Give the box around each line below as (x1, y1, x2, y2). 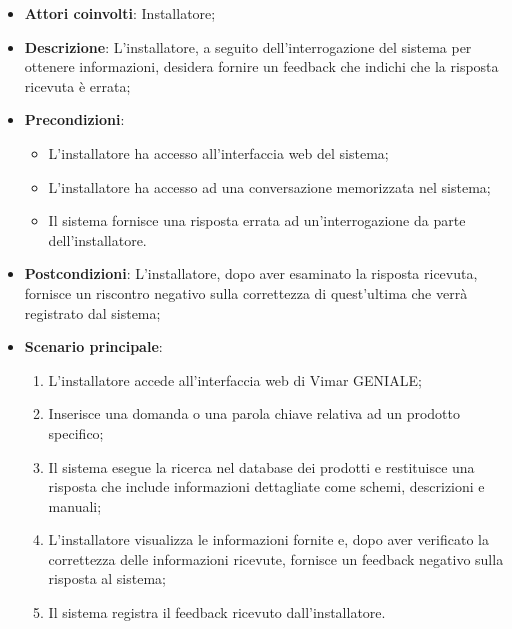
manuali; (48, 495, 102, 516)
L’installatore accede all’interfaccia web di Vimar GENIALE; (48, 369, 422, 390)
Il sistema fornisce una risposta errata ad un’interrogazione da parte (48, 210, 466, 231)
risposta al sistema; (48, 568, 166, 589)
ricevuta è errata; (24, 75, 131, 96)
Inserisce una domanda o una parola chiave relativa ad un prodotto (48, 403, 460, 424)
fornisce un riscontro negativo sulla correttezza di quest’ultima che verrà (24, 282, 468, 303)
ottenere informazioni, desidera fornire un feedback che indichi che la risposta (24, 56, 499, 77)
